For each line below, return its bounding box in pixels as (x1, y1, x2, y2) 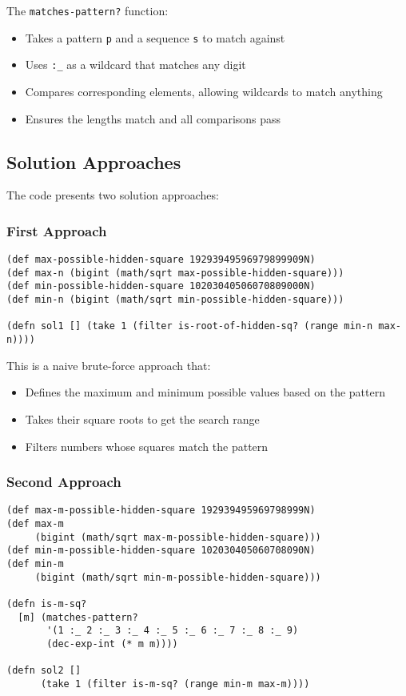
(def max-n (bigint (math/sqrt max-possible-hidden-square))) (6, 267, 344, 279)
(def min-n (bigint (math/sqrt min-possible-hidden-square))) (6, 294, 344, 306)
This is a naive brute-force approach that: (6, 356, 211, 373)
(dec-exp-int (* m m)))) (46, 638, 178, 650)
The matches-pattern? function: (6, 2, 169, 18)
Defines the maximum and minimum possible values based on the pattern (25, 384, 385, 400)
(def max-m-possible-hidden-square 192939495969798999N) (6, 505, 316, 517)
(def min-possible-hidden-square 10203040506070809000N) (6, 280, 316, 292)
